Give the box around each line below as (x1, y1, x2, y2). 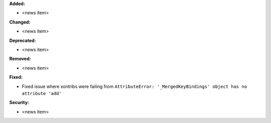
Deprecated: (9, 37, 36, 43)
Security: (9, 99, 30, 105)
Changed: (9, 19, 31, 25)
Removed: (9, 55, 31, 62)
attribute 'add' (22, 90, 62, 96)
